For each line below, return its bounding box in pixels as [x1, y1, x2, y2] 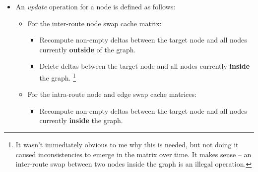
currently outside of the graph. [39, 44, 136, 54]
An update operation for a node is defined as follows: [15, 1, 176, 11]
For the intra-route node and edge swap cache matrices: [27, 89, 196, 99]
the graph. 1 [39, 71, 76, 83]
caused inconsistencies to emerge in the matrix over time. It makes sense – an [15, 149, 252, 159]
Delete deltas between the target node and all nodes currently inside [39, 61, 250, 71]
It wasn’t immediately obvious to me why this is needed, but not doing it [15, 139, 239, 149]
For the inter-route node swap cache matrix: [27, 18, 162, 28]
